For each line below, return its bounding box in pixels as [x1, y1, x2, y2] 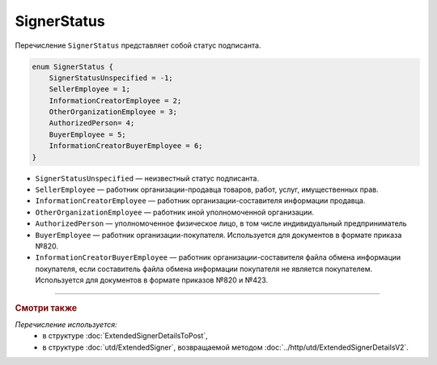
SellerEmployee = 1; [49, 85, 131, 94]
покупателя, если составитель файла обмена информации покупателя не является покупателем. [35, 264, 373, 274]
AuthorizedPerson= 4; [49, 118, 135, 128]
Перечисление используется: [15, 320, 117, 329]
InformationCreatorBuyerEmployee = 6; [49, 142, 203, 151]
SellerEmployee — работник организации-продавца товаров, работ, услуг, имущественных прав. [35, 185, 380, 194]
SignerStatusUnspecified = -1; [49, 73, 173, 83]
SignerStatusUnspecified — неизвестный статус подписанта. [35, 173, 259, 183]
